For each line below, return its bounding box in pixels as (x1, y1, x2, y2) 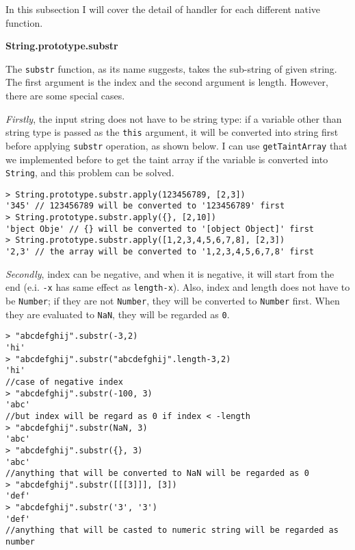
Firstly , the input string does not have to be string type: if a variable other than (5, 111, 342, 125)
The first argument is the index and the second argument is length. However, (5, 75, 328, 89)
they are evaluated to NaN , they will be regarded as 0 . (5, 307, 230, 321)
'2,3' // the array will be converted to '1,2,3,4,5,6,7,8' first (5, 247, 315, 257)
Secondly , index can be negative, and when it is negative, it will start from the (5, 266, 334, 280)
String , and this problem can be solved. (5, 165, 174, 180)
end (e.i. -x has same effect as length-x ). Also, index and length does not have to (5, 280, 350, 294)
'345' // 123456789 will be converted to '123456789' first (5, 201, 285, 211)
